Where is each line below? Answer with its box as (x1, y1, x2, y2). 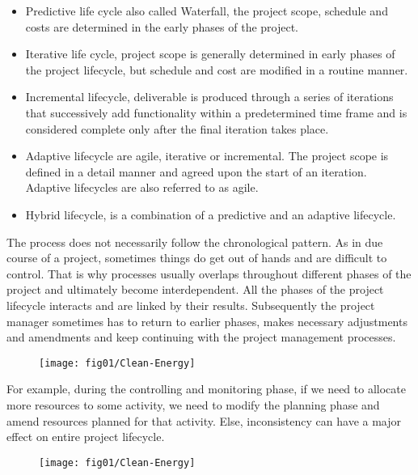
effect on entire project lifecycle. (6, 428, 165, 445)
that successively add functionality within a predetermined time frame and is (25, 104, 407, 121)
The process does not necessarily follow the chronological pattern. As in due (6, 233, 383, 250)
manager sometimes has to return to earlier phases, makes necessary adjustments (6, 312, 407, 329)
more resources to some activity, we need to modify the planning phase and (6, 396, 380, 413)
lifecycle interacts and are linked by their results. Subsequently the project (6, 296, 375, 313)
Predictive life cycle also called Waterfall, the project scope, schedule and (25, 2, 388, 19)
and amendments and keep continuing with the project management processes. (6, 329, 396, 346)
